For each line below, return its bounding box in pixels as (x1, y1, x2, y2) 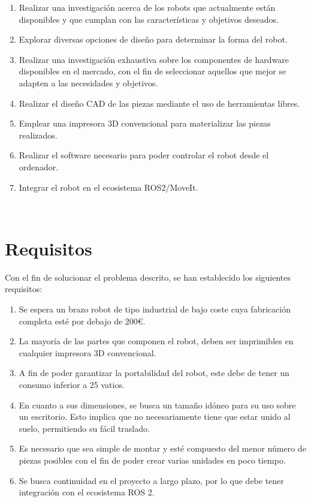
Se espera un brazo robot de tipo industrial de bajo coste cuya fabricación (19, 303, 291, 315)
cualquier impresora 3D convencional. (19, 346, 156, 359)
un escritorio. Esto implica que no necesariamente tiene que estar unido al (19, 410, 291, 423)
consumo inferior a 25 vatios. (19, 378, 125, 390)
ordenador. (19, 160, 59, 173)
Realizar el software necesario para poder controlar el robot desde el (19, 149, 269, 161)
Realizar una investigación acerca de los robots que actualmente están (19, 1, 276, 13)
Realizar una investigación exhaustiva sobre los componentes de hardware (19, 53, 289, 65)
